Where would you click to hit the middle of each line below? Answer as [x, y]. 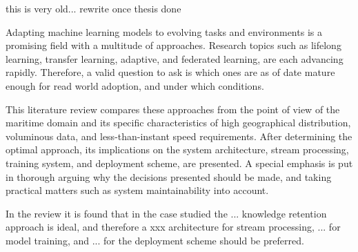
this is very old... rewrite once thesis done [93, 8]
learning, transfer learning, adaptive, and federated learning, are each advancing [175, 58]
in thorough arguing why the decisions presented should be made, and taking [169, 176]
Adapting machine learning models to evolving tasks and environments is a [164, 31]
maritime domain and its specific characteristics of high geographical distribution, [178, 123]
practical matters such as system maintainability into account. [137, 190]
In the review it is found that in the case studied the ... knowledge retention [166, 213]
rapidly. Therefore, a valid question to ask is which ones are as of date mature [170, 72]
